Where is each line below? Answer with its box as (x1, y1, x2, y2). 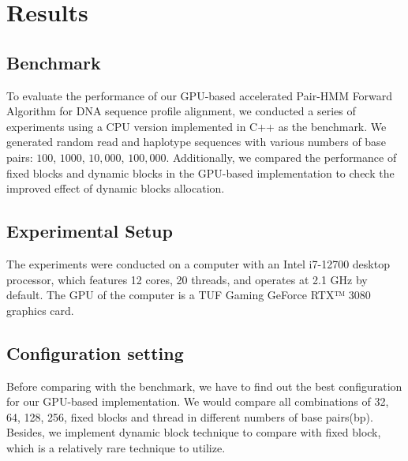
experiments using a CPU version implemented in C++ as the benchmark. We (6, 118, 387, 134)
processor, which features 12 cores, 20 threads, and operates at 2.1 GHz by (6, 271, 368, 287)
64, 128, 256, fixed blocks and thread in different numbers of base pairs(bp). (6, 408, 373, 425)
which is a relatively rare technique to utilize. (6, 439, 226, 455)
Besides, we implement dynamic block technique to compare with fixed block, (6, 424, 381, 440)
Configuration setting (6, 340, 184, 365)
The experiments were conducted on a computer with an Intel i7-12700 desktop (6, 255, 390, 272)
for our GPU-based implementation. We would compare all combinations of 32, (6, 393, 389, 410)
